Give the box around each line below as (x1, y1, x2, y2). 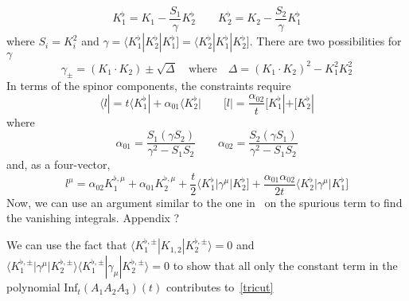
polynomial (6, 279, 60, 295)
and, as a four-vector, (6, 156, 111, 173)
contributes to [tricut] (166, 279, 274, 295)
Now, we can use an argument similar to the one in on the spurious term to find (6, 193, 403, 210)
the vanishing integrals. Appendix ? (6, 209, 180, 226)
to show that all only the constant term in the (173, 257, 398, 274)
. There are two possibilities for (249, 33, 402, 49)
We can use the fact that (6, 236, 127, 253)
